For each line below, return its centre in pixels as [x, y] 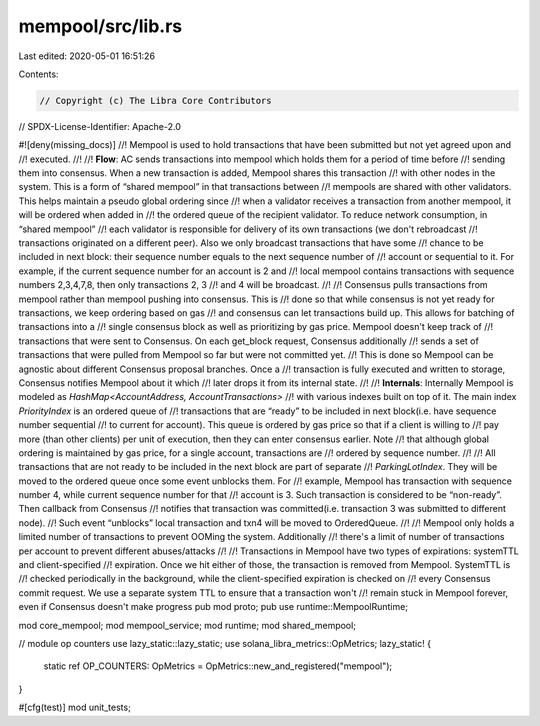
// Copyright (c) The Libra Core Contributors [155, 100]
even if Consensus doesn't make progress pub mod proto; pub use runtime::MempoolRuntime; [213, 607]
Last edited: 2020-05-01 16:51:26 [86, 56]
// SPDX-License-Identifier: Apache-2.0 [100, 126]
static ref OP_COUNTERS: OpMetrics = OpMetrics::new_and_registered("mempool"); [218, 666]
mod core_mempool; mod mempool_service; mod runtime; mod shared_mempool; [187, 625]
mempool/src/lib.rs [100, 26]
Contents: [38, 74]
